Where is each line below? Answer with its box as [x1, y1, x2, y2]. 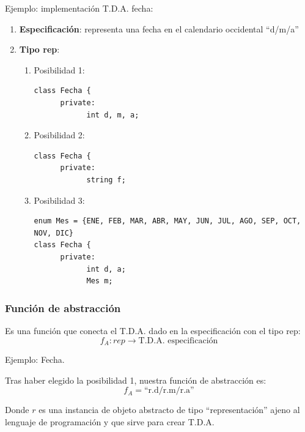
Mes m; [86, 277, 113, 286]
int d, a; [86, 264, 126, 274]
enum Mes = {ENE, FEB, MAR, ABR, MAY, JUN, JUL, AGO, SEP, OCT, [34, 217, 301, 226]
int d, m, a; [86, 110, 139, 119]
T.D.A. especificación [138, 336, 218, 345]
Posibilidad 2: [34, 128, 85, 141]
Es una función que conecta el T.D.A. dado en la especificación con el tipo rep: [5, 324, 301, 337]
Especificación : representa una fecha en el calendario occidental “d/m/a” [19, 22, 299, 35]
